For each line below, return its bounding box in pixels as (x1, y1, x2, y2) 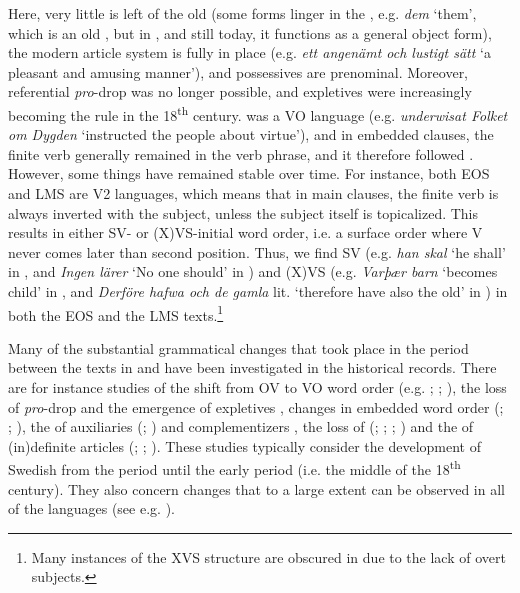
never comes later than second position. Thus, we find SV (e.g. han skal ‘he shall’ (8, 241, 506, 262)
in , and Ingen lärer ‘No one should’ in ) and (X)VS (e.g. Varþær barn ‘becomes (8, 261, 498, 282)
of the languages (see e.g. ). (8, 498, 175, 519)
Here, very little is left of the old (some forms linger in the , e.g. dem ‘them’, (8, 3, 477, 23)
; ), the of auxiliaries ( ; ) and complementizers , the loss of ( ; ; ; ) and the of (8, 416, 474, 437)
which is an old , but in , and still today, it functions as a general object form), (8, 22, 492, 43)
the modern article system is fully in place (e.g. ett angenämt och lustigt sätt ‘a (8, 42, 491, 63)
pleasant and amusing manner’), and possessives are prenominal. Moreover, (8, 61, 469, 82)
